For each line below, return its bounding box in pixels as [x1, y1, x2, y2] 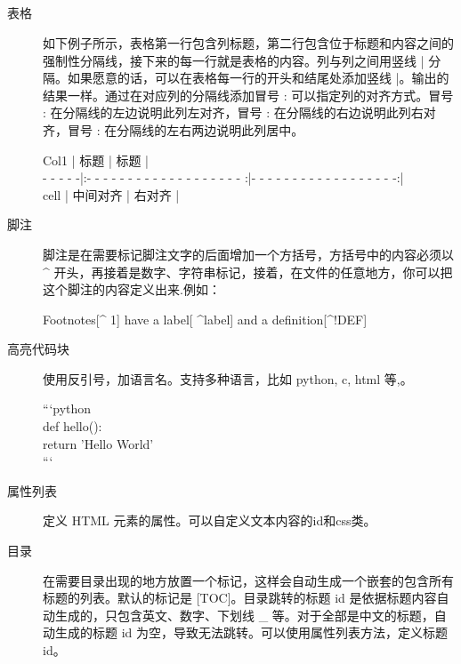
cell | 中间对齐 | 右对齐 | [43, 185, 180, 204]
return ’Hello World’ [43, 434, 154, 452]
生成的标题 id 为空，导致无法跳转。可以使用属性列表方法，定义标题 [54, 623, 448, 642]
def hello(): [43, 417, 102, 436]
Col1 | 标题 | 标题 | [43, 150, 149, 169]
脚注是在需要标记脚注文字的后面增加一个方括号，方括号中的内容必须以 [43, 244, 454, 263]
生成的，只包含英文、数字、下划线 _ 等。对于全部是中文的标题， [54, 605, 434, 624]
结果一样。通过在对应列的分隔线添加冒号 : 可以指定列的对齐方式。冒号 [43, 85, 454, 104]
